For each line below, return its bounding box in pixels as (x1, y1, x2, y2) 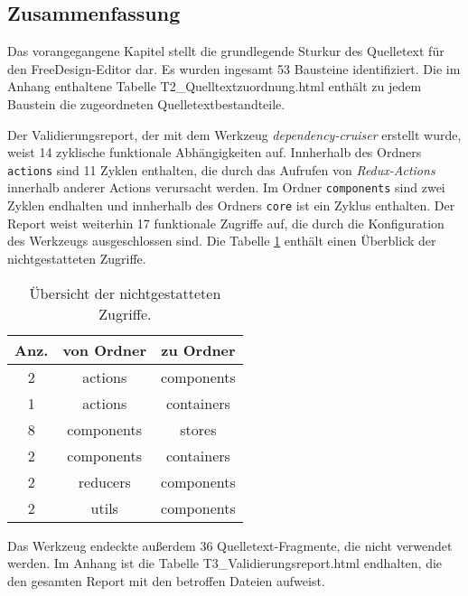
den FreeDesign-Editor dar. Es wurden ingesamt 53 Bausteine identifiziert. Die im (7, 59, 461, 78)
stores (180, 418, 217, 440)
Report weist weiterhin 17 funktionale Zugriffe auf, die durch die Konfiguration (7, 213, 445, 232)
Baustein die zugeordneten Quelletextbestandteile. (7, 94, 285, 113)
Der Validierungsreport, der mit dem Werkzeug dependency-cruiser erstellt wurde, (7, 125, 462, 144)
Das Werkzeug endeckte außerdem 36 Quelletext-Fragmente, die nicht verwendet (7, 535, 453, 554)
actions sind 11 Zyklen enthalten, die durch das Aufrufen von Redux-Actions (7, 160, 435, 179)
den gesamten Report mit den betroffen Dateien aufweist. (7, 571, 325, 590)
